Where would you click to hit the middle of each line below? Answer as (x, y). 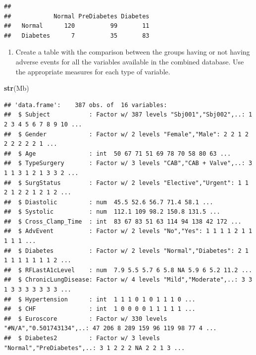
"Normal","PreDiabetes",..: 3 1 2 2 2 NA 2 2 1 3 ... (95, 348)
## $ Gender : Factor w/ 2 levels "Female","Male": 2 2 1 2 (126, 134)
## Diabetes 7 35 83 (77, 35)
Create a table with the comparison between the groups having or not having (133, 52)
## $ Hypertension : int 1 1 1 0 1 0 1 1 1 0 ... (100, 299)
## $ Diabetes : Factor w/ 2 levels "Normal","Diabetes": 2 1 (126, 251)
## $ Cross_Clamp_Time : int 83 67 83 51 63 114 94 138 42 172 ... (123, 221)
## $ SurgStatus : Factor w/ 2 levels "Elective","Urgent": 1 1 (126, 183)
